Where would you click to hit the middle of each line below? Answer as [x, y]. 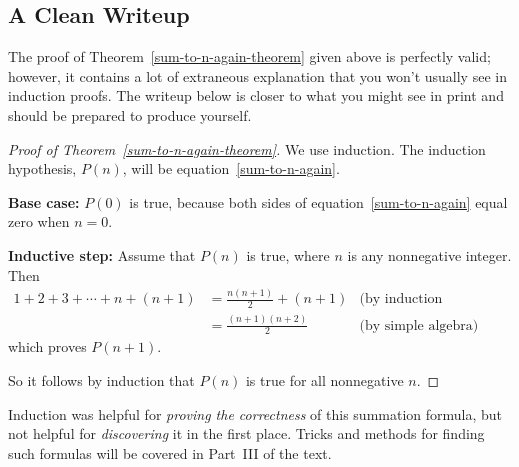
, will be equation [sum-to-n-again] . [231, 168]
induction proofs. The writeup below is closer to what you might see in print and [256, 95]
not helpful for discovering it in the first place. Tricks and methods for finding [246, 433]
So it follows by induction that [101, 380]
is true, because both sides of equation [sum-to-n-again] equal [318, 201]
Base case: [44, 201]
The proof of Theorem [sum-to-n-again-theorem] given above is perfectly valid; [249, 56]
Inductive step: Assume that [102, 254]
